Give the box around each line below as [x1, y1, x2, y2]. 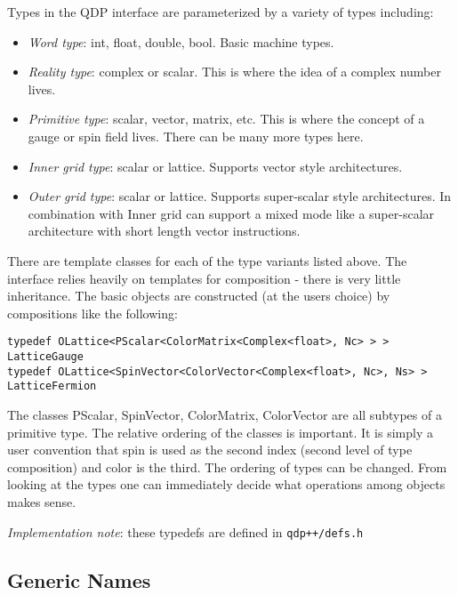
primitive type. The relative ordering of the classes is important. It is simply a [7, 422, 433, 441]
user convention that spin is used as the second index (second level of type [7, 440, 413, 459]
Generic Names [7, 566, 151, 593]
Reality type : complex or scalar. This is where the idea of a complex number [28, 62, 441, 81]
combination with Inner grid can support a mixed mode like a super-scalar [28, 204, 435, 222]
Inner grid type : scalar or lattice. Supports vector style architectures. [28, 157, 403, 175]
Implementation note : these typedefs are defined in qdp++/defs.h [7, 522, 364, 541]
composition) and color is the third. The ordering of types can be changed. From [7, 457, 447, 476]
